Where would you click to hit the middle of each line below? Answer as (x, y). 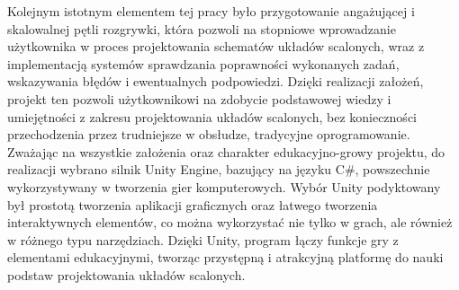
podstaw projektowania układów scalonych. (126, 274)
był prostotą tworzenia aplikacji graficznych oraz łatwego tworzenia (193, 204)
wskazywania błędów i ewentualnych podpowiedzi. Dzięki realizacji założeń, (216, 81)
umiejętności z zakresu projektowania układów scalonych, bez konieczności (212, 116)
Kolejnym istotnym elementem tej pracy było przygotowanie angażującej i (211, 11)
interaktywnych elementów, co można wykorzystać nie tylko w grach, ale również (230, 222)
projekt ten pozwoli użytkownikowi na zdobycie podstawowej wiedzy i (199, 98)
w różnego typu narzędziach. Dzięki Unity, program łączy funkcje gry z (203, 239)
